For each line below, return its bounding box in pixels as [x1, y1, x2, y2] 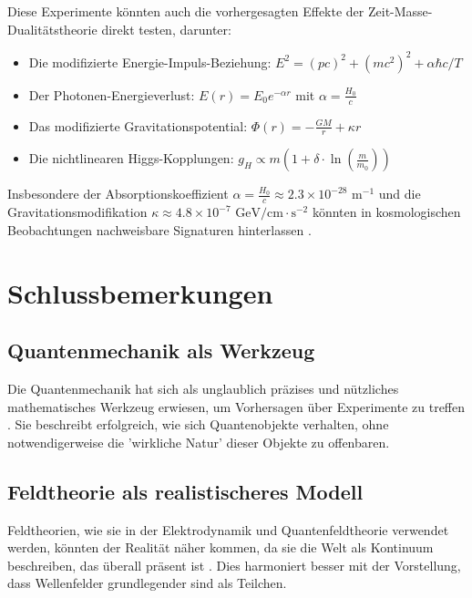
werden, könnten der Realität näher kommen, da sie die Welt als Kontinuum [7, 538, 434, 557]
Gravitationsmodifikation [7, 202, 148, 222]
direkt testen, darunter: [101, 19, 231, 38]
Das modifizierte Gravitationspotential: [28, 116, 248, 135]
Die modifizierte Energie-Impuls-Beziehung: [28, 52, 272, 71]
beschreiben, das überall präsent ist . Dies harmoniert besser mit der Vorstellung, [7, 555, 461, 574]
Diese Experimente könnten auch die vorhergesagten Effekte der [7, 2, 364, 20]
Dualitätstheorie [7, 19, 97, 38]
